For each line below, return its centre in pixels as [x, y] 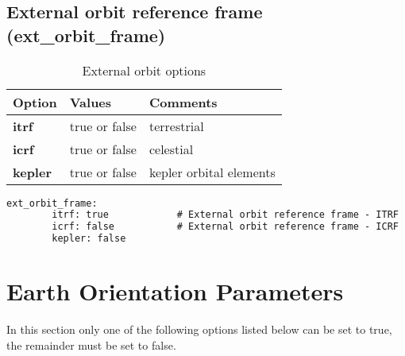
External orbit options [144, 70]
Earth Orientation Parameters [175, 291]
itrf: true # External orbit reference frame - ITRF [225, 215]
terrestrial [176, 126]
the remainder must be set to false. [91, 344]
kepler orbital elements [212, 172]
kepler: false [89, 239]
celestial [171, 149]
